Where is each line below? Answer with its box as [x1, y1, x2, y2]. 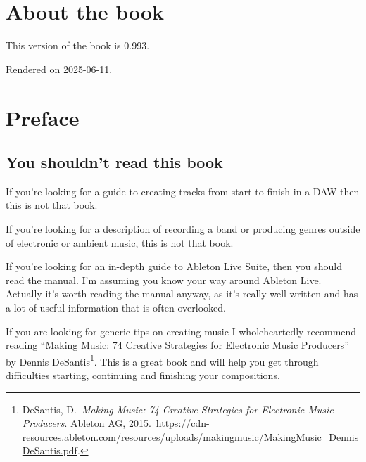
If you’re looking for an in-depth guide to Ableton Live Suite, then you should [6, 259, 342, 274]
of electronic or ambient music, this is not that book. [6, 235, 234, 250]
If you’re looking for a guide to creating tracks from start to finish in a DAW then [6, 184, 360, 198]
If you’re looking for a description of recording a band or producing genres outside [6, 222, 360, 236]
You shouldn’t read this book [6, 151, 223, 173]
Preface [6, 103, 80, 131]
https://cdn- [156, 416, 210, 430]
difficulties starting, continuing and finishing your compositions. [6, 368, 280, 383]
